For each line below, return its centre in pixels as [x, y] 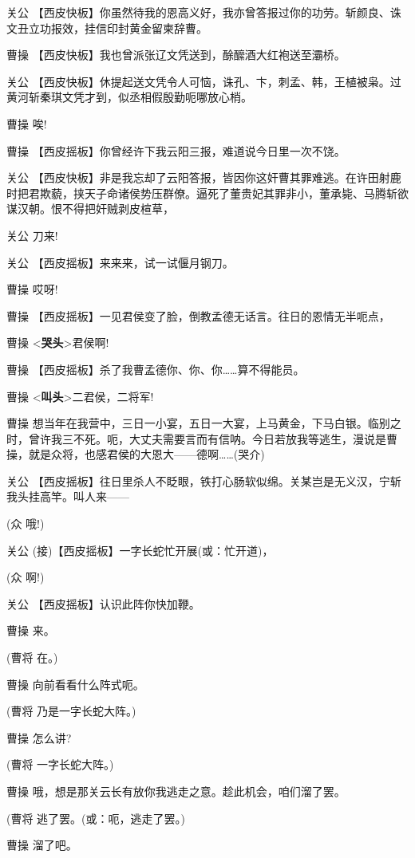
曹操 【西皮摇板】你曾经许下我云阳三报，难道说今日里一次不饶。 [176, 150]
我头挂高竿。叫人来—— [68, 496]
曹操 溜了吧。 [42, 845]
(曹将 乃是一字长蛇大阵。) [71, 711]
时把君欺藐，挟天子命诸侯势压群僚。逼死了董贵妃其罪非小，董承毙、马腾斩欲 [207, 193]
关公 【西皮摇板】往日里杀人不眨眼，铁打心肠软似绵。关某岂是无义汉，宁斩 [204, 480]
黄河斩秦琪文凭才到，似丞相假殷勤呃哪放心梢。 [129, 97]
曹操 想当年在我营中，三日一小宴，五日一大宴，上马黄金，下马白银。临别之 [204, 423]
